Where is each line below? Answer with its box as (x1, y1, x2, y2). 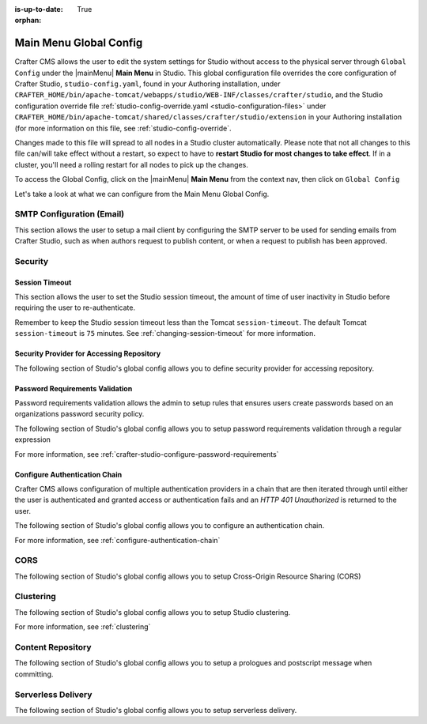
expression (14, 435, 51, 444)
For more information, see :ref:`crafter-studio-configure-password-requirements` (14, 449, 279, 458)
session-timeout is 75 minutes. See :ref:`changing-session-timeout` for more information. (14, 329, 316, 338)
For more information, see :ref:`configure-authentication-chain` (14, 535, 221, 545)
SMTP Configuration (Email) (14, 209, 125, 220)
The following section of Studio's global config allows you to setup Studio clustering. (14, 607, 291, 617)
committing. (14, 669, 54, 679)
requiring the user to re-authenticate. (14, 303, 136, 312)
